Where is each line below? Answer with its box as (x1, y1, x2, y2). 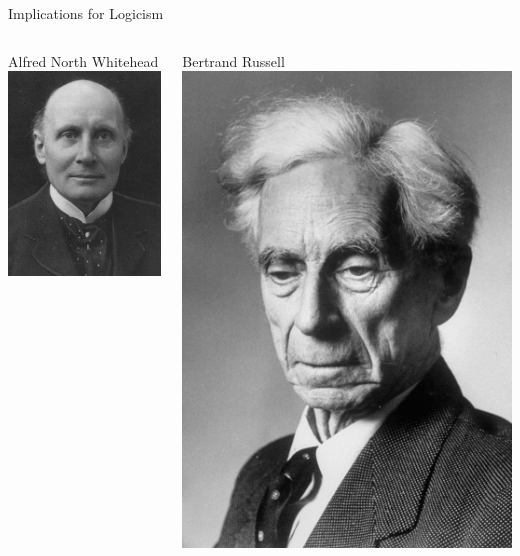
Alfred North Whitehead (8, 50, 159, 71)
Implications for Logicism (8, 3, 164, 23)
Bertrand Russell (182, 50, 285, 71)
